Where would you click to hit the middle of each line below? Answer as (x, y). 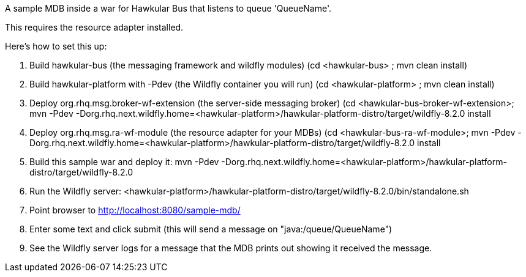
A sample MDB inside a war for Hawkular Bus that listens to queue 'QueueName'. (168, 8)
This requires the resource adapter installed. (94, 27)
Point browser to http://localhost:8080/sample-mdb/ (135, 210)
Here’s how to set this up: (56, 46)
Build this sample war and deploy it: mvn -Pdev (124, 162)
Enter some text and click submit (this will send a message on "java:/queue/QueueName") (211, 229)
